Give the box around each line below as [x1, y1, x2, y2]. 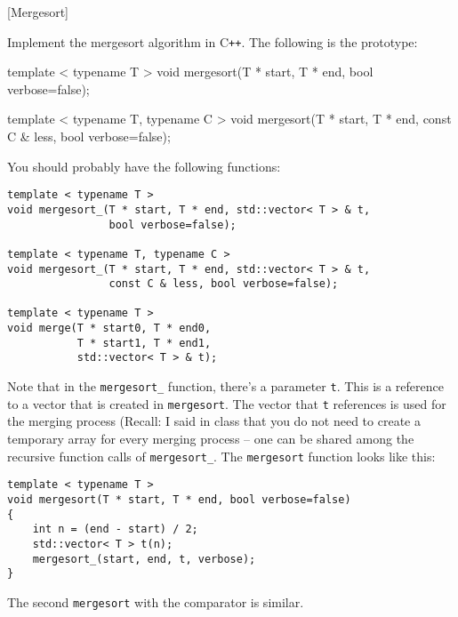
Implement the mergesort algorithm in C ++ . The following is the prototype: [7, 32, 418, 51]
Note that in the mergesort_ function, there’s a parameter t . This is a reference [7, 377, 444, 396]
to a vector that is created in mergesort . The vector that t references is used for [7, 394, 446, 413]
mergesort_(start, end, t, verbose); [32, 552, 256, 565]
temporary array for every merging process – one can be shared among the [7, 429, 414, 447]
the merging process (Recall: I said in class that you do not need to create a [7, 412, 421, 430]
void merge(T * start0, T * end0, [7, 322, 212, 335]
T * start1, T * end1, [76, 336, 212, 349]
